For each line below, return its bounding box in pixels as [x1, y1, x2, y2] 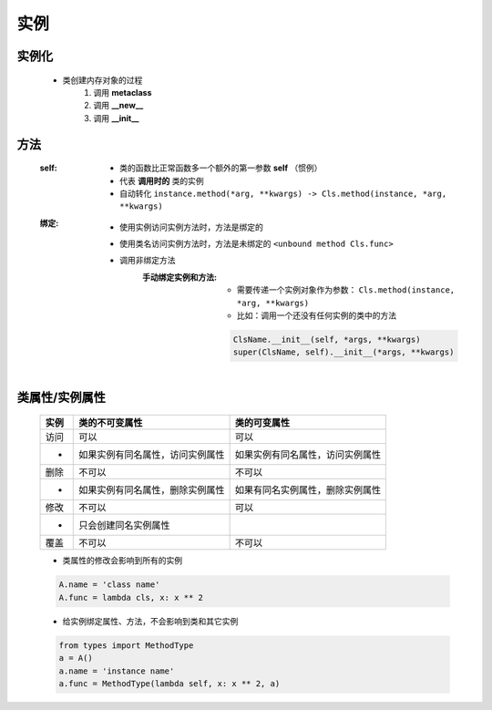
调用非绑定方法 [119, 255, 176, 266]
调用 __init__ [93, 112, 140, 123]
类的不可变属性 [78, 417, 143, 429]
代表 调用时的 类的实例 [119, 175, 204, 186]
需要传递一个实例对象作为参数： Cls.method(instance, [237, 284, 456, 295]
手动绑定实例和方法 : [142, 272, 218, 283]
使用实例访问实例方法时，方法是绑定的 [119, 221, 263, 232]
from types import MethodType [58, 640, 194, 651]
